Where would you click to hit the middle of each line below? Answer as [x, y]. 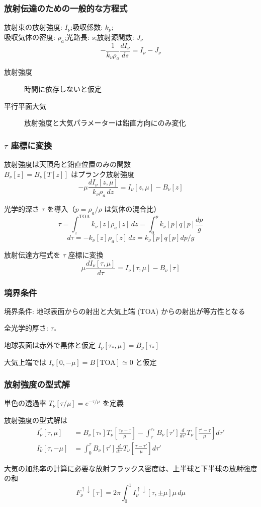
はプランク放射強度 [103, 174]
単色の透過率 [25, 403]
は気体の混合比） [133, 209]
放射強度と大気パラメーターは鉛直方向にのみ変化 [105, 123]
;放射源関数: [114, 37]
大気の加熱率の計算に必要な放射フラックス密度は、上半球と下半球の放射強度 [131, 468]
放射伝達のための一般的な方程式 [66, 8]
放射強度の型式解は [36, 420]
